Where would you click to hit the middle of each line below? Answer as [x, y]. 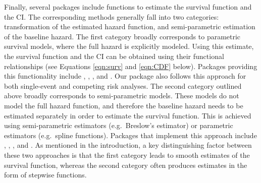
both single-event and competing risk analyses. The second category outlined [123, 85]
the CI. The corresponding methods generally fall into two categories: [112, 16]
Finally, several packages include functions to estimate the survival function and [128, 7]
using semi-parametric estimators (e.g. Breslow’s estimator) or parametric [119, 125]
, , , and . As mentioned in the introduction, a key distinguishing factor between [128, 145]
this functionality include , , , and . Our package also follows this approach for [125, 76]
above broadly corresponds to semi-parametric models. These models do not [122, 96]
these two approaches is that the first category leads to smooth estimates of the [127, 155]
